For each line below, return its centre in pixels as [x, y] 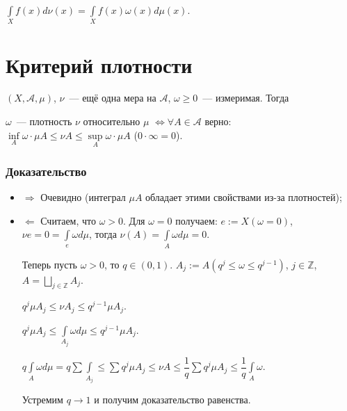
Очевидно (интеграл [83, 197]
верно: [218, 121]
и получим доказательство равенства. [172, 400]
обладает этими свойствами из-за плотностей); [244, 197]
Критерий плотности [99, 64]
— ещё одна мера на [113, 98]
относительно [112, 121]
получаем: [196, 220]
